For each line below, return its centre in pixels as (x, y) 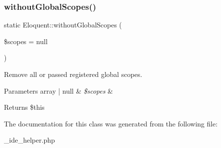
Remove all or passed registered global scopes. (73, 74)
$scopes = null (26, 41)
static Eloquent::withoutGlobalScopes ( (63, 25)
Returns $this (24, 107)
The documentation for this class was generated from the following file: (111, 123)
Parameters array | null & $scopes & (58, 90)
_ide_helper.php (29, 140)
